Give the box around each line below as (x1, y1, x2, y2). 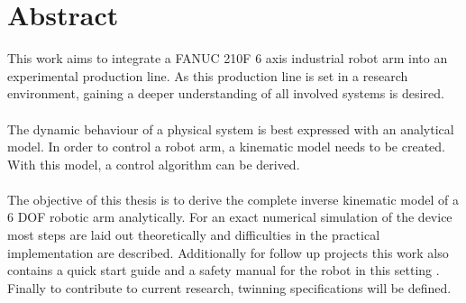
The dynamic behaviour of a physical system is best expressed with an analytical (7, 119, 454, 138)
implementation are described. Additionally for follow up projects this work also (7, 243, 449, 262)
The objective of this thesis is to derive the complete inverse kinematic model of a (7, 189, 459, 208)
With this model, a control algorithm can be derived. (7, 154, 300, 173)
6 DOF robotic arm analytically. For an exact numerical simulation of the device (7, 207, 452, 226)
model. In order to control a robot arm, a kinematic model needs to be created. (7, 137, 446, 156)
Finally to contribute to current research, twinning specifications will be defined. (7, 278, 452, 297)
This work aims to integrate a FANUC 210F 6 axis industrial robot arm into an (7, 49, 448, 68)
